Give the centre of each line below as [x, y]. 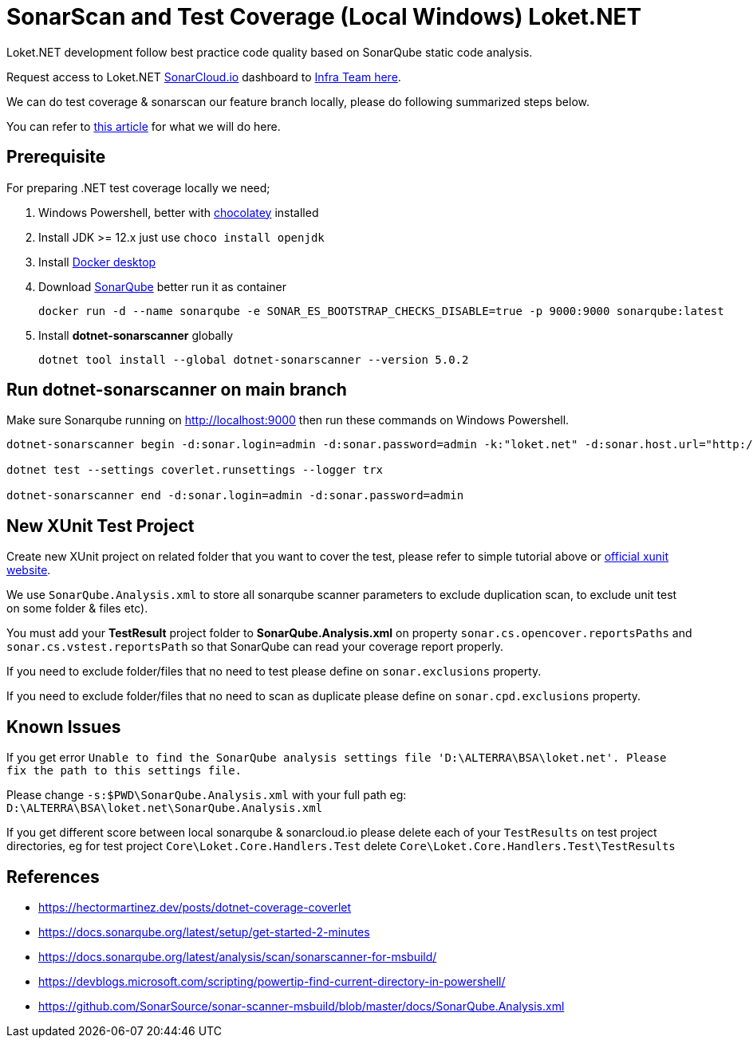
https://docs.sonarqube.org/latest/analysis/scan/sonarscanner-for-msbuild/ [238, 956]
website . [29, 570]
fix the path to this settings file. [124, 771]
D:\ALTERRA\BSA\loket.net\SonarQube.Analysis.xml [165, 808]
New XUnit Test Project [101, 526]
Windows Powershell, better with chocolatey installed [179, 212]
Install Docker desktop [97, 262]
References [53, 877]
